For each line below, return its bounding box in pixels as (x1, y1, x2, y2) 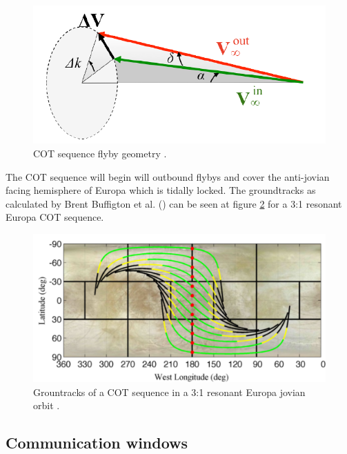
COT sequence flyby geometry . (33, 146, 167, 160)
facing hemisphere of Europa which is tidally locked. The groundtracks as (6, 183, 316, 197)
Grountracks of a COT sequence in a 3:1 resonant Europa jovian (33, 384, 306, 399)
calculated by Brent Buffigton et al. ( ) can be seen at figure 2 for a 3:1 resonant (6, 196, 342, 210)
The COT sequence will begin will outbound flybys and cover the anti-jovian (6, 169, 330, 184)
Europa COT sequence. (6, 210, 104, 224)
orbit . (33, 398, 60, 413)
